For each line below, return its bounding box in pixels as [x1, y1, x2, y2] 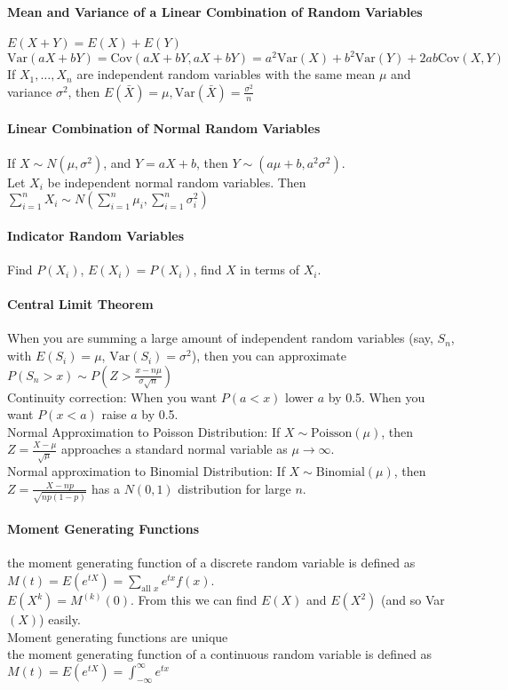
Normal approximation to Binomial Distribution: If [7, 462, 285, 480]
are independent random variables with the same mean [76, 65, 376, 83]
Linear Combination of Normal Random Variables [7, 119, 321, 138]
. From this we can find [131, 591, 258, 609]
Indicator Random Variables [7, 226, 185, 244]
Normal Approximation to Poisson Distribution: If [7, 422, 281, 440]
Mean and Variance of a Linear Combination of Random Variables [7, 2, 423, 20]
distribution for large [178, 479, 291, 497]
